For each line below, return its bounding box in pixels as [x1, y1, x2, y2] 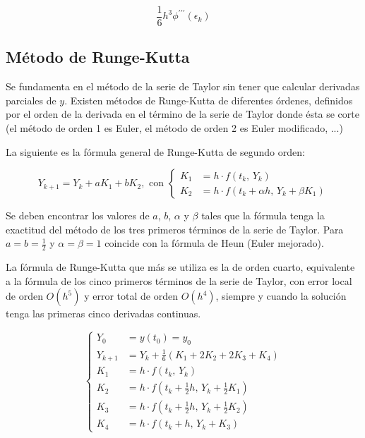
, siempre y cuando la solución [215, 288, 347, 303]
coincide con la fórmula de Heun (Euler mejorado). [104, 236, 324, 250]
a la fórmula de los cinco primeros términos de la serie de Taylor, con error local [6, 273, 352, 288]
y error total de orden [84, 288, 178, 303]
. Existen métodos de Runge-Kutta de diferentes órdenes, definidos [64, 92, 353, 107]
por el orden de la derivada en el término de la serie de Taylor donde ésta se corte [6, 107, 359, 121]
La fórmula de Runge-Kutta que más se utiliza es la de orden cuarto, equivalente [6, 260, 355, 274]
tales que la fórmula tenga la [201, 208, 325, 223]
